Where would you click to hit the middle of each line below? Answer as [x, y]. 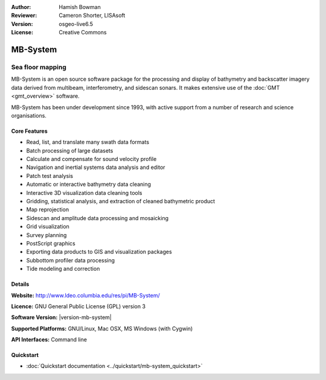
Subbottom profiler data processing [70, 260]
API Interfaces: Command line [49, 340]
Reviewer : [24, 16]
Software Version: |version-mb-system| [61, 317]
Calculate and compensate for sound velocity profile [91, 159]
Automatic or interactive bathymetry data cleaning [88, 185]
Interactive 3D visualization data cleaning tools [84, 192]
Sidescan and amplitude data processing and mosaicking [97, 218]
